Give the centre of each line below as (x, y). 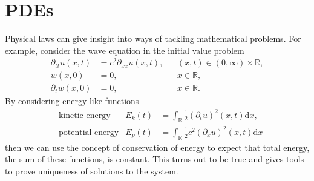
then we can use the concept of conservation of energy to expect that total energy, (157, 147)
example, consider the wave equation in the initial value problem (125, 50)
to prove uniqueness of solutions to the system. (92, 170)
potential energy (89, 132)
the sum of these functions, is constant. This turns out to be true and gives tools (155, 159)
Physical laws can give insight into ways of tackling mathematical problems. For (153, 38)
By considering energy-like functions (72, 101)
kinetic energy (84, 115)
